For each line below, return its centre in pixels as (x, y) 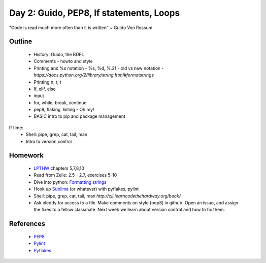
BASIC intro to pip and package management (80, 116)
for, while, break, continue (60, 102)
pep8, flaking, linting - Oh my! (64, 110)
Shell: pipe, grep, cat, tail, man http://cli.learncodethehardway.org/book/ (107, 196)
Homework (26, 155)
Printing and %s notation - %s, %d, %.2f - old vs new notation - (99, 68)
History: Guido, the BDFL (59, 54)
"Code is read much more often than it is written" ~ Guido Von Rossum (81, 28)
